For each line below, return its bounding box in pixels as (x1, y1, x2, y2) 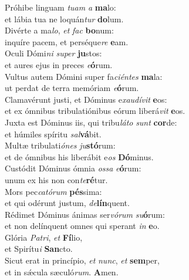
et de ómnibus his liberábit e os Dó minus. (5, 150, 154, 163)
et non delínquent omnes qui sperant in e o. (5, 220, 160, 232)
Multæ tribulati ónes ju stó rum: (5, 139, 116, 151)
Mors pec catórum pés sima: (5, 185, 102, 197)
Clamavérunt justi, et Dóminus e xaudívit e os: (5, 93, 167, 105)
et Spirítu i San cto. (5, 242, 73, 255)
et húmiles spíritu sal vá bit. (5, 127, 102, 140)
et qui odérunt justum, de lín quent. (5, 197, 130, 209)
